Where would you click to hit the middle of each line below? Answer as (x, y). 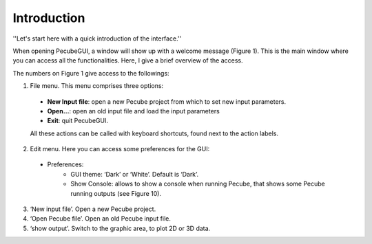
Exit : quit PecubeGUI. (77, 121)
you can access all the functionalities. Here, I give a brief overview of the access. (128, 60)
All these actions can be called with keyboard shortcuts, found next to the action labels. (154, 133)
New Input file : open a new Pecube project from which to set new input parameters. (167, 101)
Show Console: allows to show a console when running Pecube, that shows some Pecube (198, 184)
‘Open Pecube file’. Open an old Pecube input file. (101, 219)
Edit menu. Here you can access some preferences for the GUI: (120, 149)
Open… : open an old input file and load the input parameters (133, 111)
